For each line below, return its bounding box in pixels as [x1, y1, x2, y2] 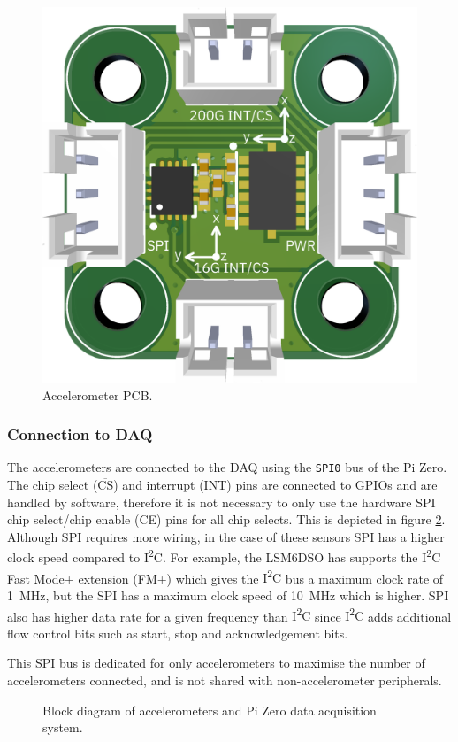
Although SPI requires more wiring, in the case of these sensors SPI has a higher [7, 527, 445, 545]
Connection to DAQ [7, 423, 153, 445]
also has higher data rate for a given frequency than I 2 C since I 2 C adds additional [7, 604, 452, 625]
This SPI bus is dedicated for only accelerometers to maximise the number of [7, 653, 425, 672]
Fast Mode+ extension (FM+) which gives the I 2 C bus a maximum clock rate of [7, 566, 444, 587]
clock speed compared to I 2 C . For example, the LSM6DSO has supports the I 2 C [7, 545, 441, 567]
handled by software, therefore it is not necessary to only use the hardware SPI [7, 492, 436, 511]
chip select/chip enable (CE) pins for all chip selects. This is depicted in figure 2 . [7, 510, 446, 529]
